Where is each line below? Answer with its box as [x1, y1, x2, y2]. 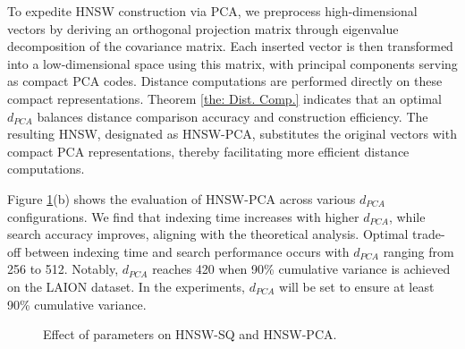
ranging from [383, 242, 454, 260]
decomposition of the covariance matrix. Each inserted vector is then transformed [7, 37, 453, 55]
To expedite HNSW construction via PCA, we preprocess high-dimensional [7, 2, 418, 20]
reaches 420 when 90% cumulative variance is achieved [152, 260, 451, 278]
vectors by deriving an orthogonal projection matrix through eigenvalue [7, 19, 399, 38]
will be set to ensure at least [279, 277, 435, 295]
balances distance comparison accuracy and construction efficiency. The [37, 106, 428, 125]
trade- [412, 225, 445, 243]
